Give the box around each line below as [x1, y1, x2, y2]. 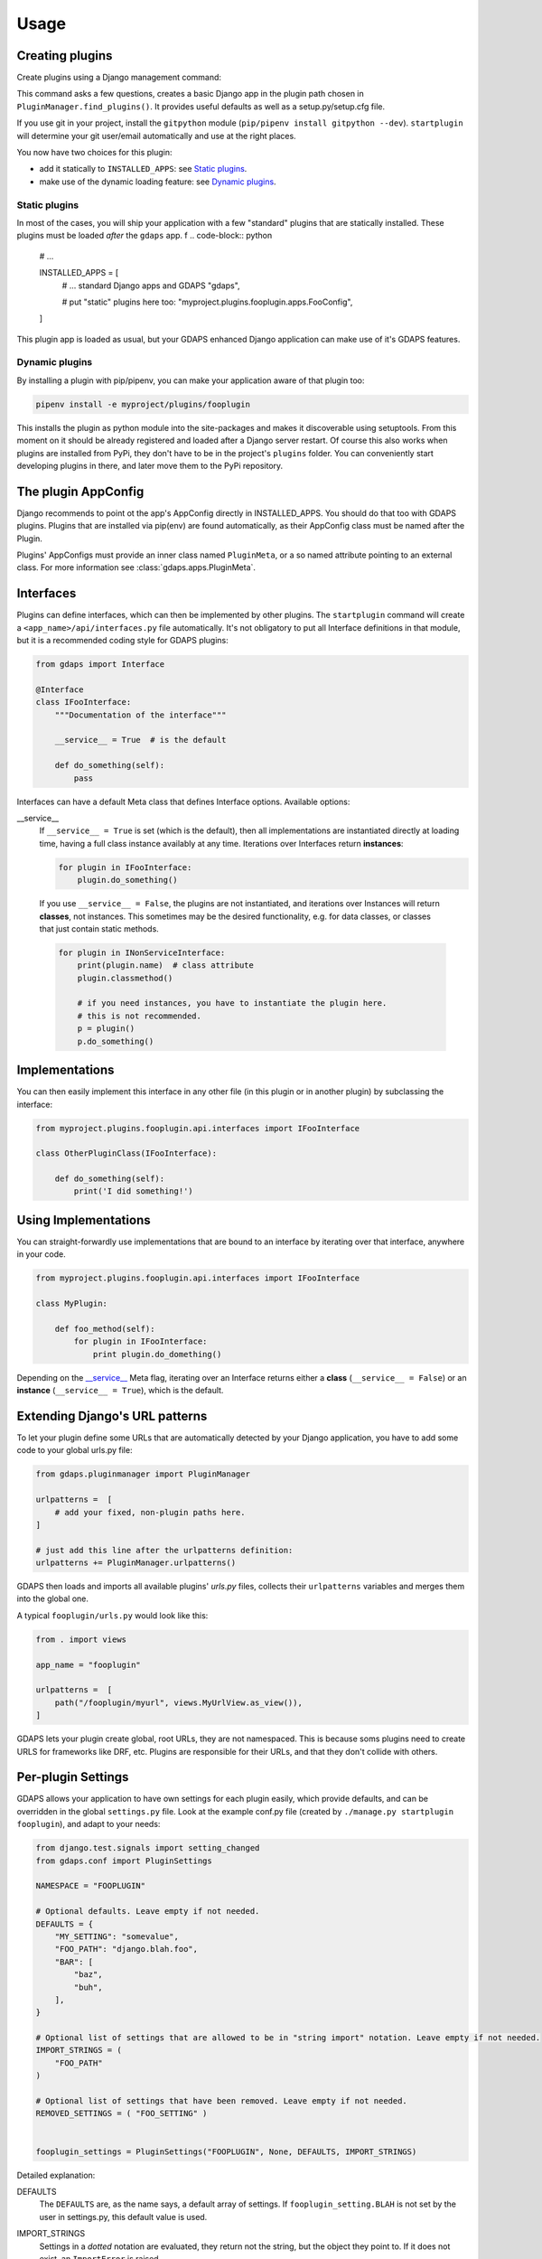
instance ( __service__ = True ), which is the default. [16, 1385, 224, 1396]
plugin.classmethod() [77, 972, 173, 983]
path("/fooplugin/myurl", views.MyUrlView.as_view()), [54, 1697, 303, 1708]
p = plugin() [77, 1024, 135, 1034]
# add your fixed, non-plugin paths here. [54, 1507, 246, 1517]
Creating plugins [16, 48, 113, 63]
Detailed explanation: [16, 2170, 96, 2180]
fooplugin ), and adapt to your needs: [16, 1819, 161, 1830]
